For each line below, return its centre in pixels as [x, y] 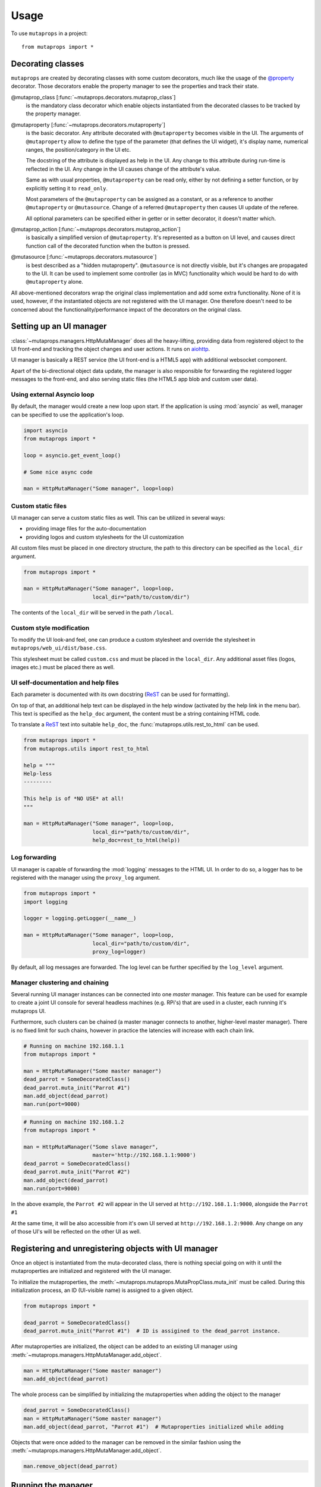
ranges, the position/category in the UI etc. [78, 149]
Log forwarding [34, 858]
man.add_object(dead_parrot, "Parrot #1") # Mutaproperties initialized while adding [154, 1427]
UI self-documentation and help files [65, 682]
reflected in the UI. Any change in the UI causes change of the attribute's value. [123, 169]
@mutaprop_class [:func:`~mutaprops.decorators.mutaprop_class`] [93, 97]
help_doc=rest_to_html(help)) [136, 840]
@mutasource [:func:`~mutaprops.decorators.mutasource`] [84, 257]
